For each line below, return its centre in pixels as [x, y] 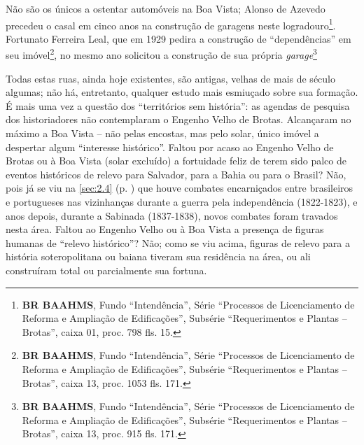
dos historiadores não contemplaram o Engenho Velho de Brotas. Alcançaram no [178, 119]
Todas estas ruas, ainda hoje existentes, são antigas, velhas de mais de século [170, 78]
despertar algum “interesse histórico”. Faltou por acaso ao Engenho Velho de [170, 147]
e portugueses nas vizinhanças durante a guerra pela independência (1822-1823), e [182, 202]
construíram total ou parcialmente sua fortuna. [106, 270]
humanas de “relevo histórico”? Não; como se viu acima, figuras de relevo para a [178, 242]
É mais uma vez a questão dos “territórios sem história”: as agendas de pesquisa [178, 105]
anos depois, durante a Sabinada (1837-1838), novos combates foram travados [172, 215]
